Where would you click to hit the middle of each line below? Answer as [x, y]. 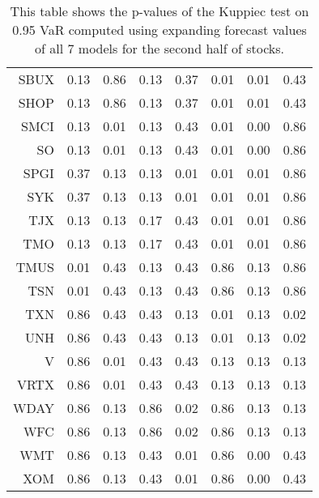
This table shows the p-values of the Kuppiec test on [159, 11]
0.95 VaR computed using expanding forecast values [159, 30]
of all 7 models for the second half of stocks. [159, 48]
